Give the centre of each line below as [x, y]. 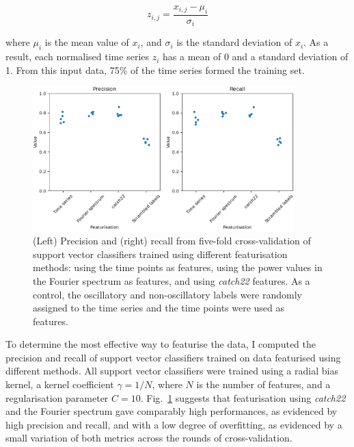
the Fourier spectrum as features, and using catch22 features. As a [172, 280]
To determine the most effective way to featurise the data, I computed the [161, 344]
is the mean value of [87, 42]
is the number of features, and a [263, 384]
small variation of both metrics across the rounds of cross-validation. [149, 438]
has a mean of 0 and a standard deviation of [256, 56]
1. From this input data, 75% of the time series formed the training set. [155, 69]
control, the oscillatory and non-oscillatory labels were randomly [168, 294]
